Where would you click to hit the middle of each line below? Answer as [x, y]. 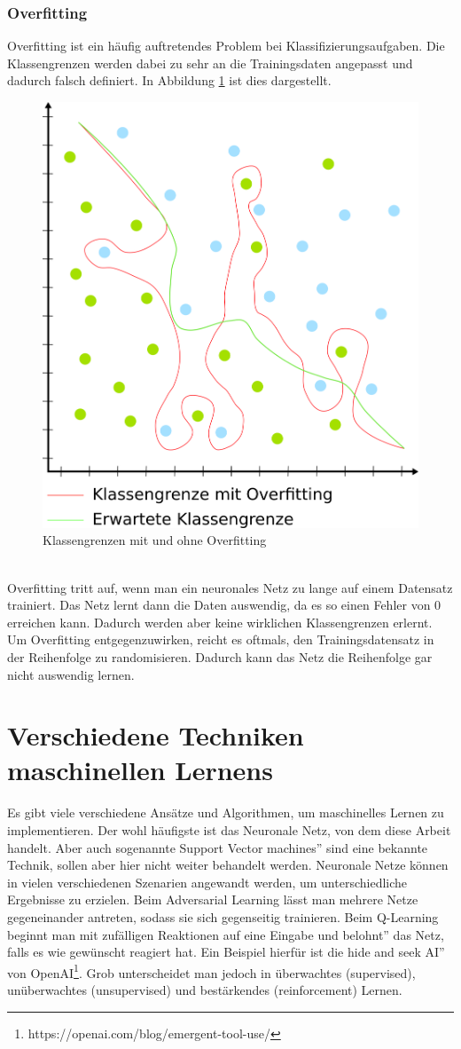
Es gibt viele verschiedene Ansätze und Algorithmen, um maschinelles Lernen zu [226, 812]
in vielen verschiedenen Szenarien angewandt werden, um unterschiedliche [207, 882]
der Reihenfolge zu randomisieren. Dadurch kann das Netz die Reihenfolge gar [220, 656]
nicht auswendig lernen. [71, 674]
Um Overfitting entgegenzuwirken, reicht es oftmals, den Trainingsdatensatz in [221, 639]
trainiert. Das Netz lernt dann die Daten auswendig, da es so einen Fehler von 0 [224, 605]
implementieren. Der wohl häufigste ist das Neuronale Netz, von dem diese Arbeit [229, 830]
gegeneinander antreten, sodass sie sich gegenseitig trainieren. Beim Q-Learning [223, 916]
